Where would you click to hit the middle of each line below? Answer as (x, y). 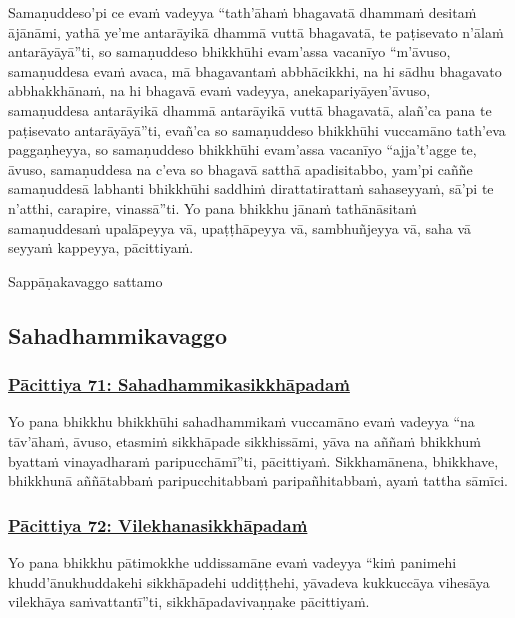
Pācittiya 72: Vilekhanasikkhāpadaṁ (158, 524)
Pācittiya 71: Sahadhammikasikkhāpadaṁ (179, 384)
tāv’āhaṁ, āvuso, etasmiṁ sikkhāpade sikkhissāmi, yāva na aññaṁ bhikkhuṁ (244, 440)
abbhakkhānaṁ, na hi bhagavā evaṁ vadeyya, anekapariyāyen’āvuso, (219, 90)
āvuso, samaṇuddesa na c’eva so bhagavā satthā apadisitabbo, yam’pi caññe (240, 168)
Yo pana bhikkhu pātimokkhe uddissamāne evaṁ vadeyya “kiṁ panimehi (232, 561)
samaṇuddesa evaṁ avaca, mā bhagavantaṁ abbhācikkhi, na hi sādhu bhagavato (255, 70)
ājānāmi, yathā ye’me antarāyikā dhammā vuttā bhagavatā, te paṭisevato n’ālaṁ (256, 31)
